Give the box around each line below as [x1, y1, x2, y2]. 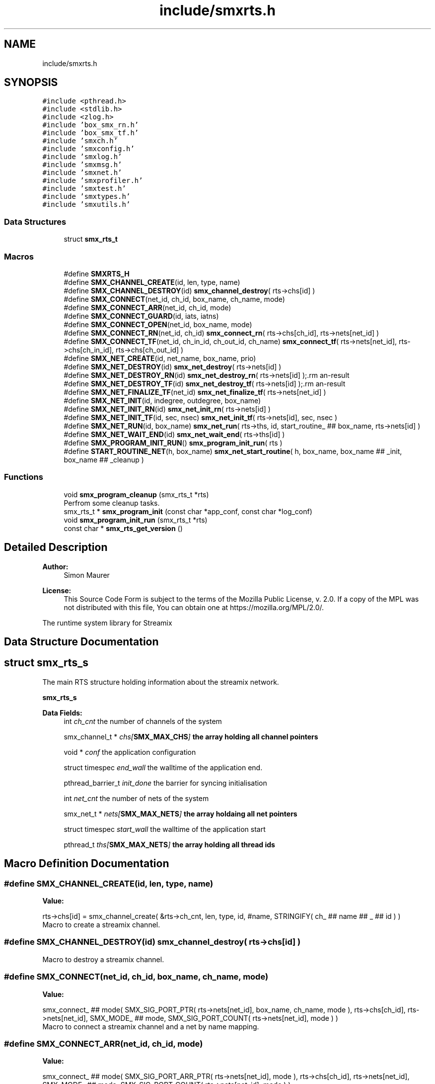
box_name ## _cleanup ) [64, 455, 144, 464]
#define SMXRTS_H [64, 269, 130, 278]
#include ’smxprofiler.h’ [42, 177, 143, 185]
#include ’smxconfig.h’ [42, 145, 135, 153]
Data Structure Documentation [4, 635, 159, 648]
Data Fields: [42, 708, 82, 717]
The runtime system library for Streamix [42, 618, 172, 627]
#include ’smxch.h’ [42, 137, 118, 145]
